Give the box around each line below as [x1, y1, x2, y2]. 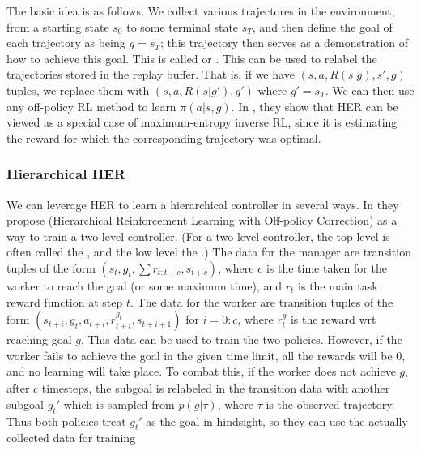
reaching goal [6, 331, 72, 348]
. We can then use [325, 81, 415, 98]
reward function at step [6, 293, 123, 310]
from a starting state [6, 18, 109, 35]
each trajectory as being [6, 34, 125, 51]
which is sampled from [63, 395, 175, 412]
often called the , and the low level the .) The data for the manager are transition [6, 243, 411, 260]
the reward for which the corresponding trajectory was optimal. [6, 129, 321, 146]
